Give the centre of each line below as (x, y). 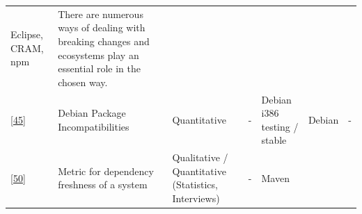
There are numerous (101, 14)
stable (274, 140)
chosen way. (83, 82)
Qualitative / (200, 157)
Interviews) (196, 198)
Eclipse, (27, 34)
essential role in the (100, 68)
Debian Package (92, 113)
